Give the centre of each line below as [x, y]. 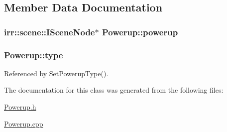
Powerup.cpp [24, 123]
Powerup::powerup [140, 32]
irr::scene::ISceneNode [50, 32]
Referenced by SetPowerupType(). [56, 73]
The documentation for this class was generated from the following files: [114, 90]
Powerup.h [20, 107]
